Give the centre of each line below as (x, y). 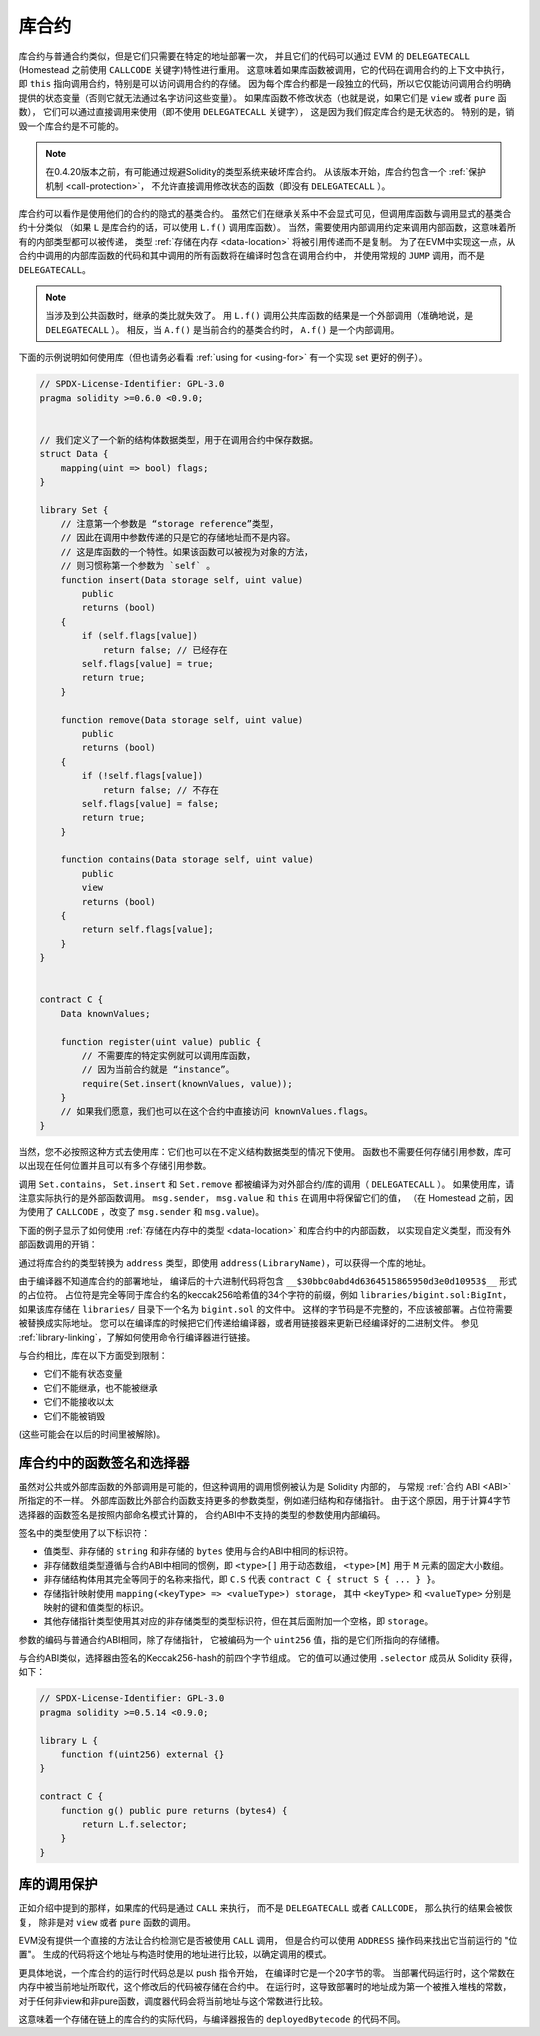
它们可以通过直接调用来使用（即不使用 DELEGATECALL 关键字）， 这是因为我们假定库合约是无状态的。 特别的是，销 (278, 112)
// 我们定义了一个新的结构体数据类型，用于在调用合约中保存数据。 (179, 439)
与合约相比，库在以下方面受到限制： (93, 1355)
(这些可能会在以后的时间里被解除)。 (92, 1434)
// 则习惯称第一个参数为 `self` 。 (138, 566)
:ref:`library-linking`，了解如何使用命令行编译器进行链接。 (137, 1337)
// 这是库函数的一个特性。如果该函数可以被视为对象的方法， (187, 551)
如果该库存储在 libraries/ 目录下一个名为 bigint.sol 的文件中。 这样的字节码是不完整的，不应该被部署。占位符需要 (266, 1309)
